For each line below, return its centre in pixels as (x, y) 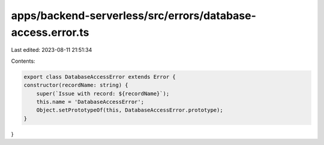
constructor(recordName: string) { (76, 85)
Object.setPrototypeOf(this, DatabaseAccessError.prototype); (130, 110)
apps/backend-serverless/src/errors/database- (133, 16)
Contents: (23, 61)
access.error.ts (50, 32)
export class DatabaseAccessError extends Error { (100, 77)
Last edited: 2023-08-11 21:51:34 (52, 50)
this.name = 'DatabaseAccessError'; (90, 102)
